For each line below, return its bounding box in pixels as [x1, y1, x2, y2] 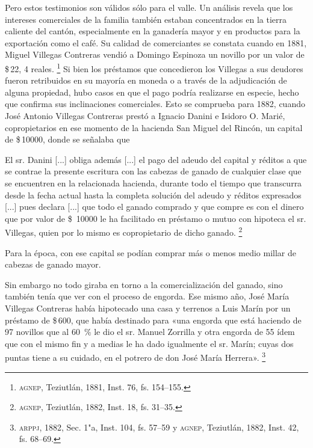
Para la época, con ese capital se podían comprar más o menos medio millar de [5, 246, 296, 259]
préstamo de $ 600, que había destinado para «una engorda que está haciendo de [5, 313, 302, 326]
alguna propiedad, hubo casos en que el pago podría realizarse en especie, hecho [5, 85, 299, 98]
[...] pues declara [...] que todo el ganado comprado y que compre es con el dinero [5, 200, 304, 213]
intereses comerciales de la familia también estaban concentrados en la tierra [5, 13, 287, 25]
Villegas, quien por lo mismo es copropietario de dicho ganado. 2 [5, 224, 243, 238]
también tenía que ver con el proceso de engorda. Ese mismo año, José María [5, 290, 290, 302]
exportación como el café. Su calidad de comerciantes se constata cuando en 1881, [5, 36, 307, 49]
